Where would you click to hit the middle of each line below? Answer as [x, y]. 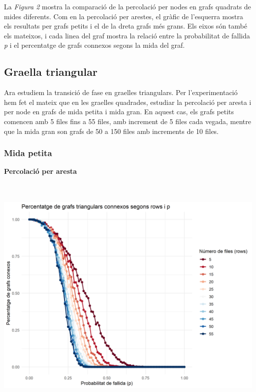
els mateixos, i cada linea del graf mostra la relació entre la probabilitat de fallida [127, 35]
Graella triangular [51, 72]
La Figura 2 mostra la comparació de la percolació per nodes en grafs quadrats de [128, 6]
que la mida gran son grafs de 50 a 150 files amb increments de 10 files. [112, 131]
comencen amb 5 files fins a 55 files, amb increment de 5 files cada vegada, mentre [128, 121]
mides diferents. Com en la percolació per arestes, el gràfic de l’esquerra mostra [124, 16]
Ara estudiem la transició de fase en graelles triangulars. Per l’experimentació [121, 92]
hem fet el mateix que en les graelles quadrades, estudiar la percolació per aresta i [128, 102]
